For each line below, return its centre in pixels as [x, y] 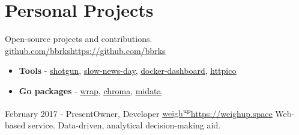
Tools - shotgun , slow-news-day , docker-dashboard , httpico [128, 70]
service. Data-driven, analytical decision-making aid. [124, 124]
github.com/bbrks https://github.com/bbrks [85, 50]
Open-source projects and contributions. [79, 39]
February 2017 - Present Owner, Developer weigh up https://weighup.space [139, 112]
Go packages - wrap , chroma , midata [90, 90]
